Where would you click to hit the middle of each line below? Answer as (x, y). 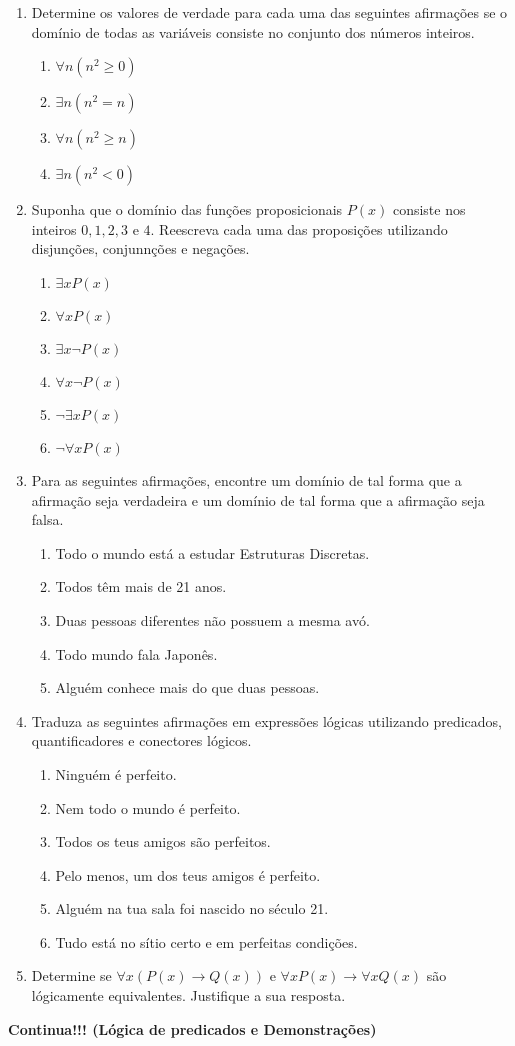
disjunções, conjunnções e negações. (140, 248)
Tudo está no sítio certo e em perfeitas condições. (206, 941)
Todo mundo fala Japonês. (136, 653)
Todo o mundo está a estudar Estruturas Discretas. (212, 552)
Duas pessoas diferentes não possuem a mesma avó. (212, 619)
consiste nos (429, 209)
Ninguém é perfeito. (116, 773)
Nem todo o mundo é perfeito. (148, 807)
